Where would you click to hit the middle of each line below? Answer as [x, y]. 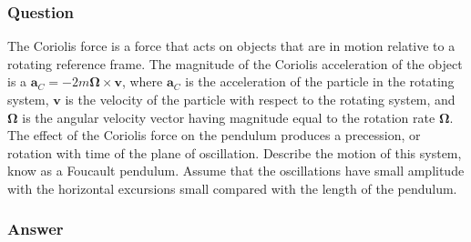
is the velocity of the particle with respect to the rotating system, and [260, 99]
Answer [36, 229]
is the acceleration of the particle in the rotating [320, 81]
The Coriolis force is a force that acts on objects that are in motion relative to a [231, 46]
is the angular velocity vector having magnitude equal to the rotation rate [229, 117]
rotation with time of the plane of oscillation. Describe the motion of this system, [235, 152]
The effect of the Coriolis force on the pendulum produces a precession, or [214, 135]
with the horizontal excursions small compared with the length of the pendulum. [232, 188]
